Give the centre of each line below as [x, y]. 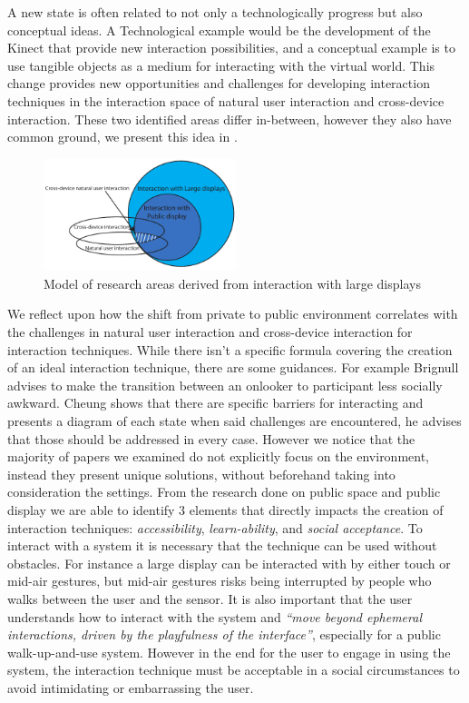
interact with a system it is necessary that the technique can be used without [222, 545]
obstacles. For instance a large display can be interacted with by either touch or [229, 563]
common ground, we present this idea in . [122, 137]
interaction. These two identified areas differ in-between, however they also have [230, 119]
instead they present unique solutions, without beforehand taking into [201, 474]
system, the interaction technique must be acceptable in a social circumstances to [234, 670]
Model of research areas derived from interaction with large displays [232, 283]
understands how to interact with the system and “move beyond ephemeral [215, 616]
